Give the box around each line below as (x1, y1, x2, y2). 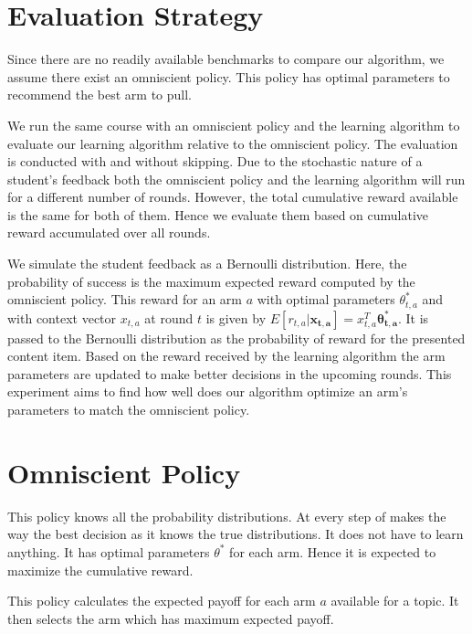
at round (144, 308, 194, 327)
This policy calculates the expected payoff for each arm (7, 591, 316, 610)
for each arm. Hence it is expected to (229, 542, 436, 561)
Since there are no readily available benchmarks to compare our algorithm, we (7, 49, 445, 69)
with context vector (7, 308, 117, 327)
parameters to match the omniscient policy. (7, 400, 250, 419)
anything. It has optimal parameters (7, 542, 210, 561)
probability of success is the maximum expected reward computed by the (7, 271, 415, 291)
